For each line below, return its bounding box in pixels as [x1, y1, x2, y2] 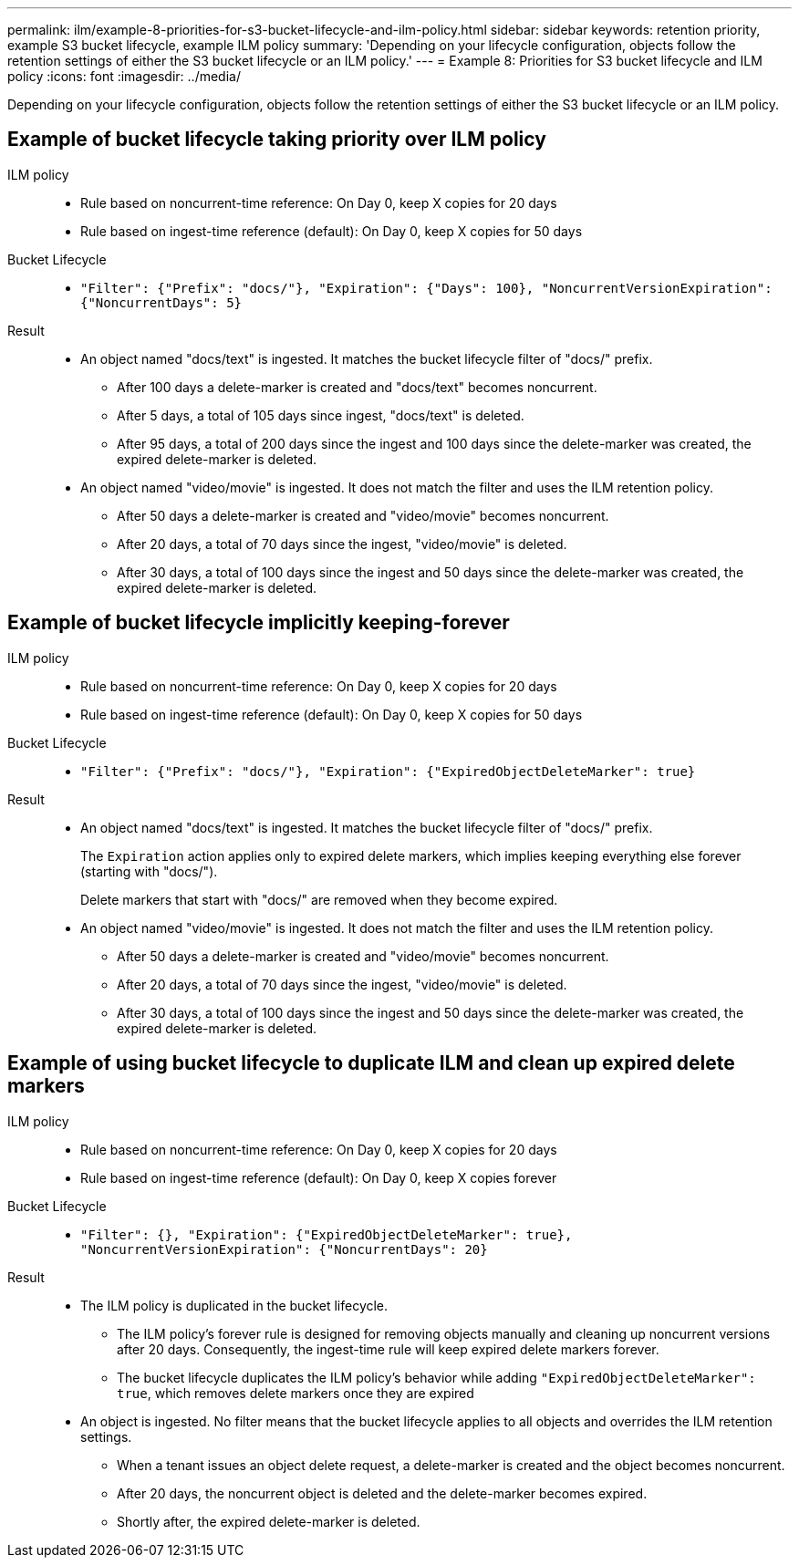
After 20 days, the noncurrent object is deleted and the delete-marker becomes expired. [117, 1485, 648, 1501]
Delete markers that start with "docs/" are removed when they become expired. [80, 891, 558, 907]
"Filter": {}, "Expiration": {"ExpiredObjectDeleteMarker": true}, [80, 1227, 573, 1242]
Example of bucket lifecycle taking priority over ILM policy [7, 128, 546, 151]
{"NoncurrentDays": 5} [80, 295, 243, 310]
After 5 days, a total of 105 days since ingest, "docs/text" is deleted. [117, 407, 524, 423]
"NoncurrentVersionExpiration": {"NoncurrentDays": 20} [80, 1241, 488, 1257]
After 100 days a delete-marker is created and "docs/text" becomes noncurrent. [117, 378, 597, 395]
